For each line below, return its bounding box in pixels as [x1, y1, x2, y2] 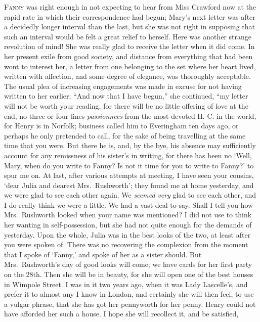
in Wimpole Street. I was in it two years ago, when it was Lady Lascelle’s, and [4, 279, 248, 289]
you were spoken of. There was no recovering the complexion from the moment [4, 239, 248, 250]
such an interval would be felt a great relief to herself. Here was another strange [4, 31, 251, 41]
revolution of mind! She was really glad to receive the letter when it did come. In [4, 41, 255, 52]
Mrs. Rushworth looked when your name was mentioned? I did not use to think [4, 209, 252, 220]
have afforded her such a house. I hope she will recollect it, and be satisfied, [4, 308, 239, 319]
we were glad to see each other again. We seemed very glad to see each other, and [4, 190, 256, 200]
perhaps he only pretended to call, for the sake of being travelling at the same [4, 130, 246, 141]
